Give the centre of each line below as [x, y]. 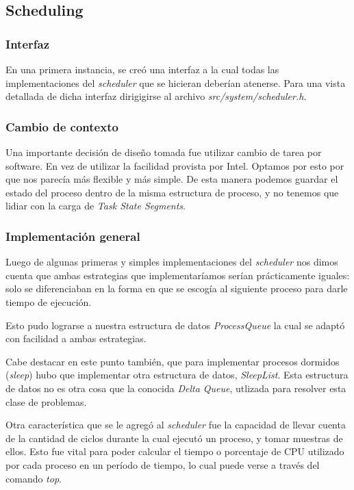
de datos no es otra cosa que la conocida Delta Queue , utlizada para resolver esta [176, 388]
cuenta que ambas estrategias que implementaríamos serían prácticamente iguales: [178, 275]
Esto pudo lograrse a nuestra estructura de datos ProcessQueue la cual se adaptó [175, 325]
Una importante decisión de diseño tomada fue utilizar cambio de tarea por [164, 152]
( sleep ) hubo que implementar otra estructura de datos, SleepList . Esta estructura [177, 375]
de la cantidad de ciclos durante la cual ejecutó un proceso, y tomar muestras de [174, 438]
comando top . [34, 478]
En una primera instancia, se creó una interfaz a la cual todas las [142, 69]
